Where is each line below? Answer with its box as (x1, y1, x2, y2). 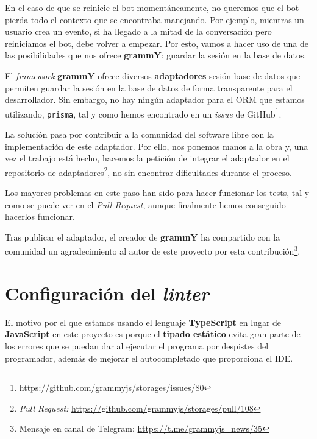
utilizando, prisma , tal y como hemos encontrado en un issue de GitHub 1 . (5, 105, 282, 120)
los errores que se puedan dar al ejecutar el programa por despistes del (5, 340, 269, 353)
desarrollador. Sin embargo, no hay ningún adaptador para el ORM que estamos (5, 93, 305, 106)
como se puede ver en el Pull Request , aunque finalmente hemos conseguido (5, 198, 286, 211)
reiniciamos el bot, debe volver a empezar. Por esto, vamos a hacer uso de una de (5, 37, 309, 49)
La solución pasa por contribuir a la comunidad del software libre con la (5, 128, 274, 141)
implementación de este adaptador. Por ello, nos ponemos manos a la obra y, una (5, 139, 308, 152)
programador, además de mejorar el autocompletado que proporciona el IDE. (5, 351, 293, 364)
